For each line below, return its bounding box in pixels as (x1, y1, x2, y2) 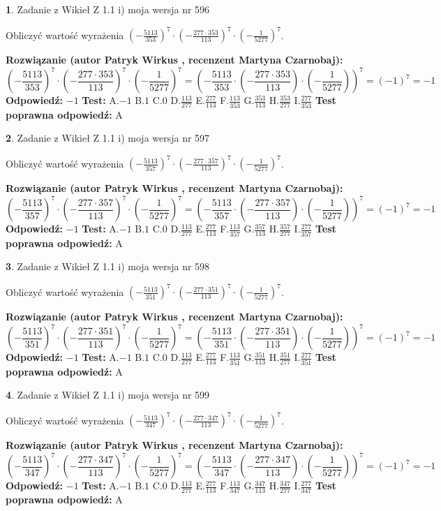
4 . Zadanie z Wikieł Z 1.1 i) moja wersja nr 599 (6, 387, 210, 402)
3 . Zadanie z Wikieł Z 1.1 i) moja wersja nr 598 (6, 259, 210, 274)
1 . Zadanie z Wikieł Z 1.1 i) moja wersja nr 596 (6, 2, 210, 16)
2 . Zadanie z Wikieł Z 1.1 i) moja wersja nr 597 (6, 131, 210, 145)
